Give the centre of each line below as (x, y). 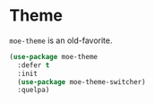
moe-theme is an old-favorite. (61, 40)
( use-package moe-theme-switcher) (81, 82)
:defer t (34, 65)
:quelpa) (34, 90)
